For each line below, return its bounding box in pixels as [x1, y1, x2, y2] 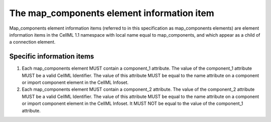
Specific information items [9, 52, 94, 61]
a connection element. [9, 39, 56, 45]
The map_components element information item [9, 8, 214, 19]
